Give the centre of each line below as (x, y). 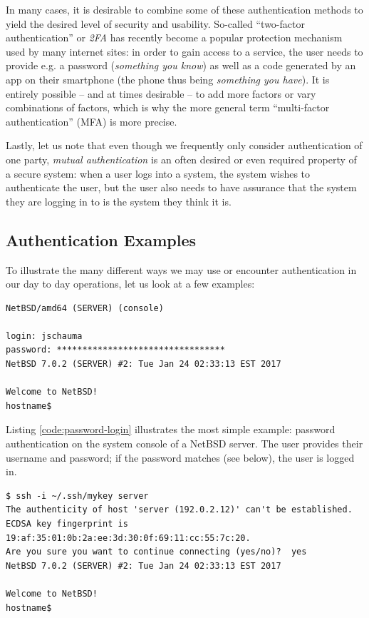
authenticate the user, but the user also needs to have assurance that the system (181, 187)
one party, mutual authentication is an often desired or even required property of (181, 159)
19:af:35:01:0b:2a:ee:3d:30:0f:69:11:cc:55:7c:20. (128, 538)
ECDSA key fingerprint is (67, 524)
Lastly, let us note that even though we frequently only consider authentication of (184, 145)
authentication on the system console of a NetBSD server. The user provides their (184, 444)
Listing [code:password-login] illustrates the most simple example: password (171, 429)
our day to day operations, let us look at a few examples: (130, 284)
